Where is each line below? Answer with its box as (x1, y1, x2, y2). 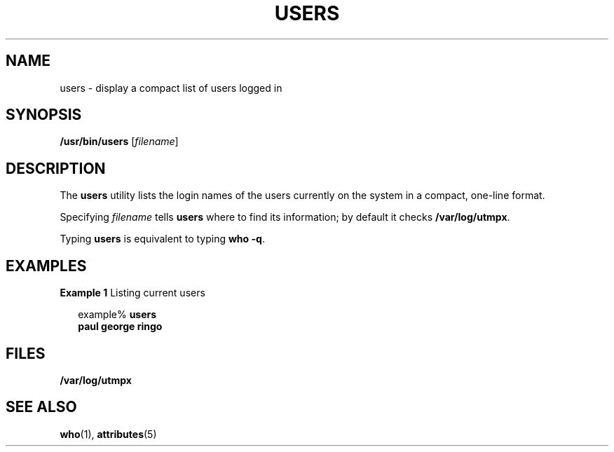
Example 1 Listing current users (60, 287, 205, 299)
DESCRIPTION (6, 159, 106, 177)
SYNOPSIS (6, 106, 82, 124)
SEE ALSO (6, 398, 77, 416)
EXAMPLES (6, 256, 87, 275)
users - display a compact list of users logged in (60, 81, 282, 94)
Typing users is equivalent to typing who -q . (60, 233, 265, 245)
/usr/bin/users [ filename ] (60, 135, 179, 148)
